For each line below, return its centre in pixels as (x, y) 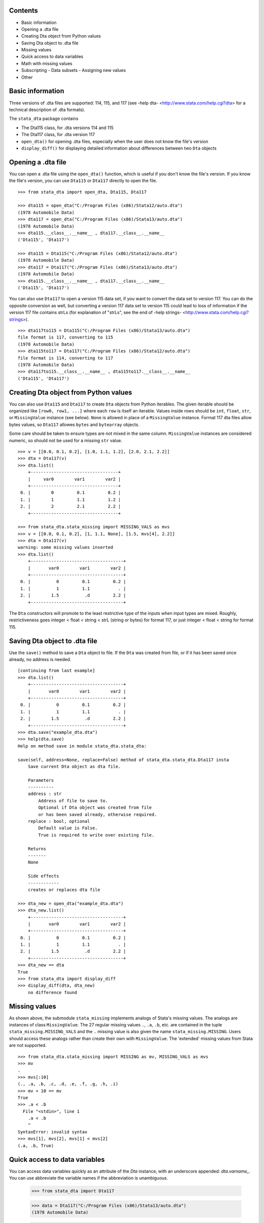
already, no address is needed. (40, 659)
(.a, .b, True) (36, 1145)
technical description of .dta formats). (47, 110)
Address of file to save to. (73, 801)
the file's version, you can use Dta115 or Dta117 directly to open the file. (83, 181)
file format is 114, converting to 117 (66, 358)
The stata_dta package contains (44, 119)
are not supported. (28, 1045)
